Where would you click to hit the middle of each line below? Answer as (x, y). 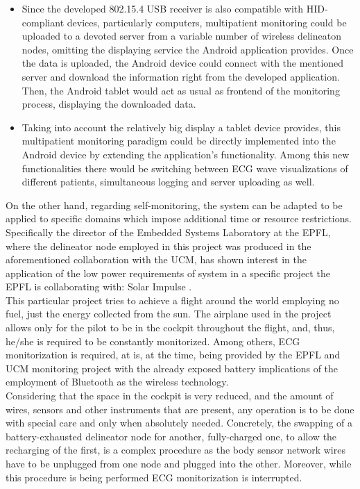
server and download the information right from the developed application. (181, 76)
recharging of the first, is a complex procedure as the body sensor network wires (175, 450)
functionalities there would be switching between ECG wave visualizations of (185, 168)
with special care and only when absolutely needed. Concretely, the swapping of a (179, 423)
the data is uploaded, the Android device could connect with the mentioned (183, 63)
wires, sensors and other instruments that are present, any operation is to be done (180, 409)
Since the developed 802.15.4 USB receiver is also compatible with (163, 8)
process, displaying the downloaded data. (109, 104)
